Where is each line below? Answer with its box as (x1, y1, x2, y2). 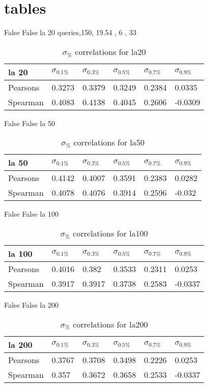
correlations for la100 (73, 227, 148, 239)
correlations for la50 (73, 136, 145, 148)
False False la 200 (4, 299, 59, 310)
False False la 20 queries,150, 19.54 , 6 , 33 (4, 27, 137, 38)
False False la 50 (4, 117, 55, 128)
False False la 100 (4, 209, 59, 219)
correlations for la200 (73, 318, 148, 330)
